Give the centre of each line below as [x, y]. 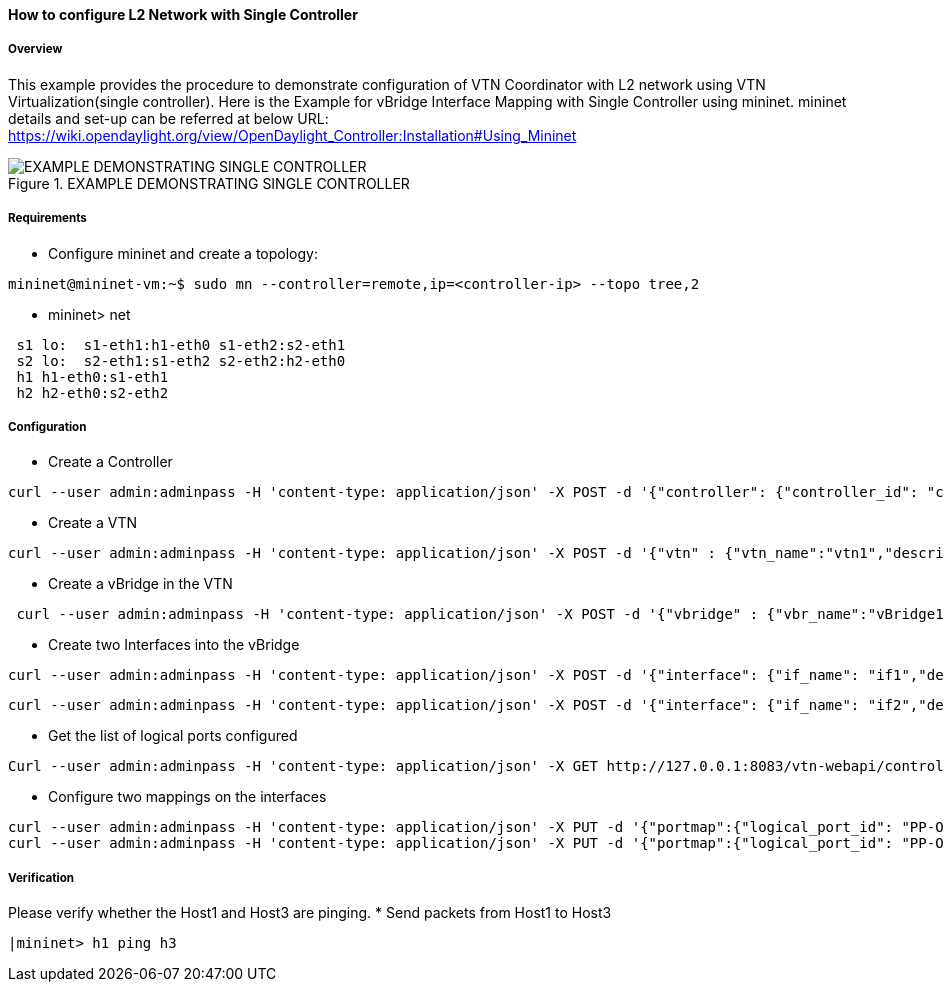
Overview [35, 49]
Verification [41, 877]
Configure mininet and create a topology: [183, 253]
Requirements [47, 218]
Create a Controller [110, 462]
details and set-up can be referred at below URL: [168, 118]
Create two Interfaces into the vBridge [174, 645]
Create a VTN [93, 523]
